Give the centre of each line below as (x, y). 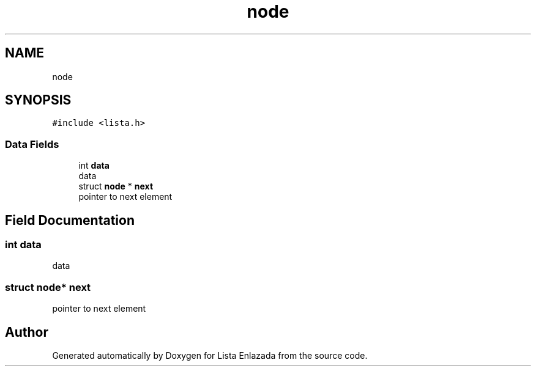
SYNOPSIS (38, 100)
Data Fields (32, 144)
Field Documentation (70, 220)
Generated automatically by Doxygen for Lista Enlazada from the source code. (210, 355)
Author (27, 332)
